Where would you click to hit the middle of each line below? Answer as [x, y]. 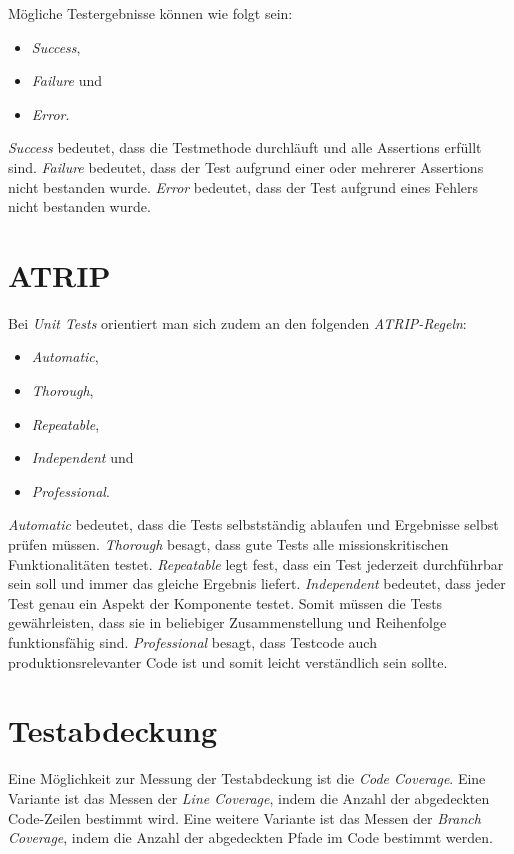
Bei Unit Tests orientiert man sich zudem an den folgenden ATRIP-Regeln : [237, 322]
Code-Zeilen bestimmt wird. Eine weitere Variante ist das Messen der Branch [244, 817]
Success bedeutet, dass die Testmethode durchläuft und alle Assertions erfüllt [245, 147]
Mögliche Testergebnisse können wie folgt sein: [150, 13]
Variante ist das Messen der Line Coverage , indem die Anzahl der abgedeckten [249, 797]
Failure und [67, 80]
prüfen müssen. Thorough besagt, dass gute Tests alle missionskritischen [228, 544]
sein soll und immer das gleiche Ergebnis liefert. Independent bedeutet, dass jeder [257, 583]
